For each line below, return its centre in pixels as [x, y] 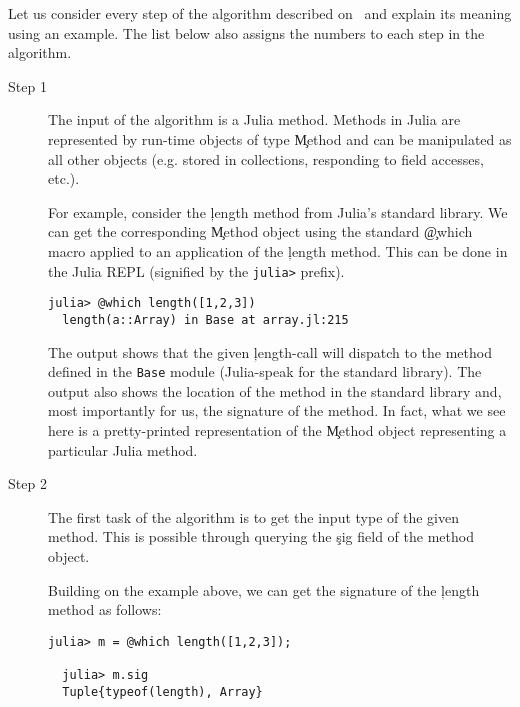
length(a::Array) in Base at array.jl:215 [205, 319]
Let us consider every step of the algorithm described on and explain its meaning [260, 13]
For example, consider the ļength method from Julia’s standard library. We [278, 211]
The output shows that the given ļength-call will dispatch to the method [270, 351]
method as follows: [105, 609]
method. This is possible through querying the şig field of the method [261, 536]
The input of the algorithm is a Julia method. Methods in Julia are [254, 119]
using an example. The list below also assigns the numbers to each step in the [246, 32]
